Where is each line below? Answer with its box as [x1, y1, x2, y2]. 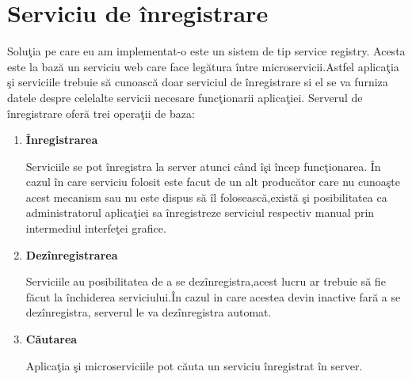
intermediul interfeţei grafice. [25, 220, 166, 237]
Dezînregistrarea [25, 246, 118, 263]
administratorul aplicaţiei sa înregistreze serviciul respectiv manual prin [25, 204, 375, 221]
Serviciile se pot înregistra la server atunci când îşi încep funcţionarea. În [25, 157, 381, 174]
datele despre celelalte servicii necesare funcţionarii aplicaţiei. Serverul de [7, 89, 363, 105]
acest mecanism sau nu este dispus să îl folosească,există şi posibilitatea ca [25, 188, 387, 205]
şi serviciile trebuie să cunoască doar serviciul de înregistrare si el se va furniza [7, 74, 388, 90]
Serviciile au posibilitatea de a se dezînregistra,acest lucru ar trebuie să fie [25, 273, 386, 290]
